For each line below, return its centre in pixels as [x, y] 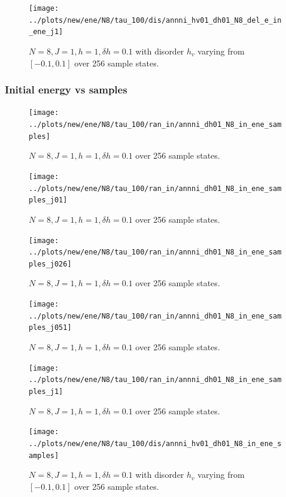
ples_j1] [46, 391]
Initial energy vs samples [66, 90]
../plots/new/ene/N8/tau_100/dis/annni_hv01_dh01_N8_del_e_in [155, 20]
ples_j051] [50, 328]
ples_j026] [50, 264]
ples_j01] [48, 200]
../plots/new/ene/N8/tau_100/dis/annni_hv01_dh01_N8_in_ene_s [155, 443]
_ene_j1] [46, 32]
